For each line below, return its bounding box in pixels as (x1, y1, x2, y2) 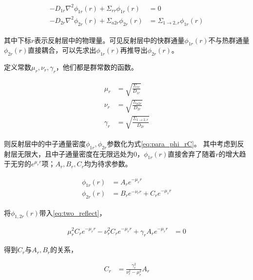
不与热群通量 (208, 35, 250, 45)
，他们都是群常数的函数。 (56, 62, 138, 72)
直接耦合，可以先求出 (28, 45, 97, 55)
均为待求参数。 (84, 159, 132, 169)
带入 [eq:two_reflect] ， (39, 207, 106, 218)
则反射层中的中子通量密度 (4, 138, 86, 148)
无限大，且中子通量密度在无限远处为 (17, 148, 134, 159)
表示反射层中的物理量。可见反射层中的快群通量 (34, 35, 185, 45)
